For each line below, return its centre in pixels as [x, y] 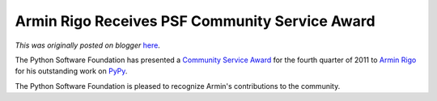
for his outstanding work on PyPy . [71, 71]
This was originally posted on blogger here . [88, 45]
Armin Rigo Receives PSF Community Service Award [195, 21]
